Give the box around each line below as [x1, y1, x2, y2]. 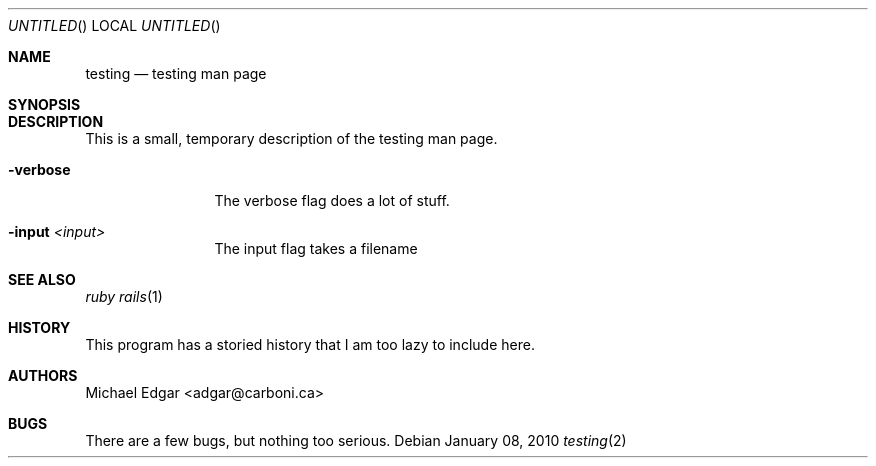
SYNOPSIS [8, 96, 81, 113]
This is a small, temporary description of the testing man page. [85, 130, 498, 147]
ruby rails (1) [85, 288, 163, 305]
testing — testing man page [85, 65, 267, 82]
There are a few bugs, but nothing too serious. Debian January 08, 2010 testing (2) [85, 432, 627, 449]
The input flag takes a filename [214, 240, 418, 257]
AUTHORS [8, 367, 78, 384]
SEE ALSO [8, 271, 76, 288]
